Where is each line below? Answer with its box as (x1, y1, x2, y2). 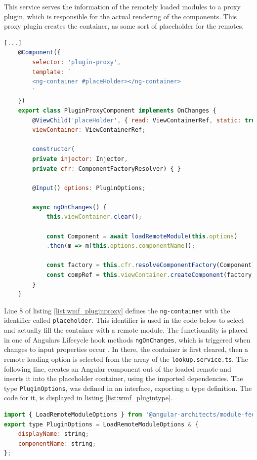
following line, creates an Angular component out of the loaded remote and (4, 363, 231, 374)
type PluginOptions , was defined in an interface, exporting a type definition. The (4, 383, 252, 393)
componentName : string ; (18, 440, 96, 447)
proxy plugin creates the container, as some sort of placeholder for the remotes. (4, 21, 244, 31)
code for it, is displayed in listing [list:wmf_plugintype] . (4, 392, 172, 403)
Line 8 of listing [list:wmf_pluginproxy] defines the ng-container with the (4, 305, 230, 315)
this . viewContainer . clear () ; (46, 213, 142, 221)
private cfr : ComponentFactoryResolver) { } (32, 165, 181, 172)
